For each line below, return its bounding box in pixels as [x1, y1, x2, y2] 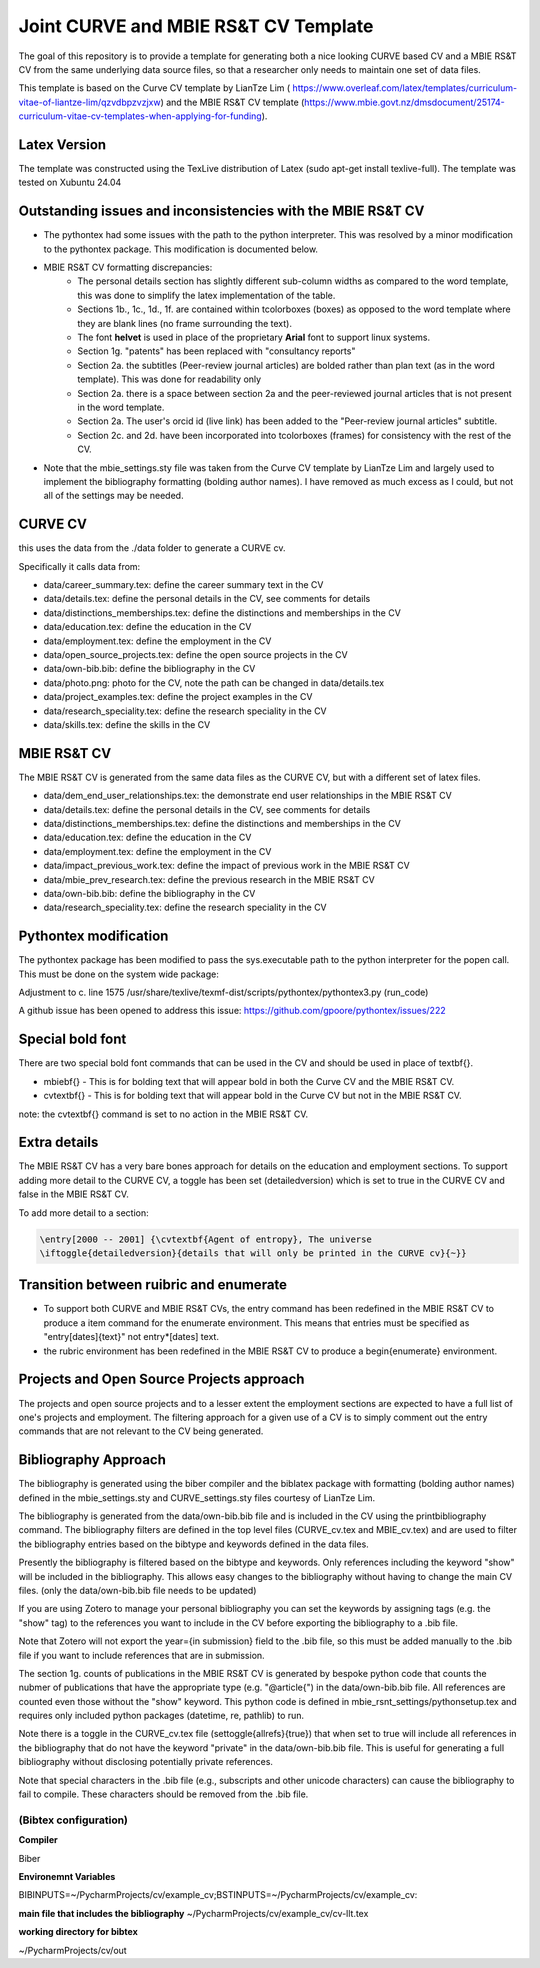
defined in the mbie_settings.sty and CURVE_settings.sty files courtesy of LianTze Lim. [18, 1491, 376, 1504]
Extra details [18, 1134, 99, 1151]
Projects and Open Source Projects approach [18, 1371, 305, 1388]
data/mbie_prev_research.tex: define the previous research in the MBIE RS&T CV [43, 873, 375, 885]
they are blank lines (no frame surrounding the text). [77, 317, 292, 329]
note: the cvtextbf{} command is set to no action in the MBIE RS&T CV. [18, 1108, 309, 1120]
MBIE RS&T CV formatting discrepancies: [43, 261, 213, 274]
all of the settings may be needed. [43, 490, 184, 502]
